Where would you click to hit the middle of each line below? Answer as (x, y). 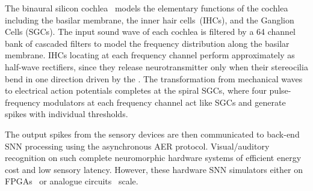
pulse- (280, 90)
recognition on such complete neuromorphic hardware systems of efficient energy (153, 158)
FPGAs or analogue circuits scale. (72, 181)
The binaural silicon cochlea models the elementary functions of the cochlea (147, 8)
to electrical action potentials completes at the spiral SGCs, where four (136, 90)
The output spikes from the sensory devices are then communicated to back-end (152, 134)
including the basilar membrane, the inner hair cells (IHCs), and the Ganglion (150, 20)
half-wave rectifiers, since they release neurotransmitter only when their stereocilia (156, 66)
